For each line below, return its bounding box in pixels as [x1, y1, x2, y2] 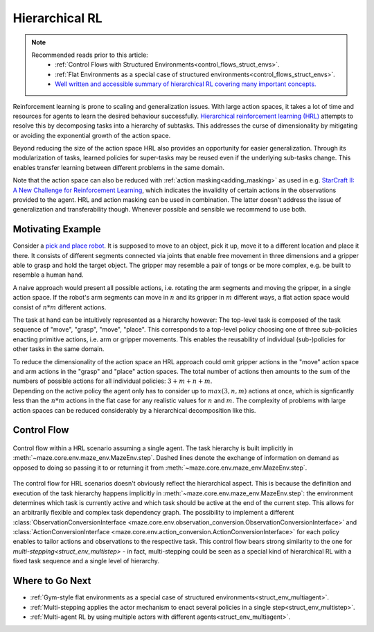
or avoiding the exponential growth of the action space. [12, 131, 171, 139]
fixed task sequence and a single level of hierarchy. [12, 557, 159, 565]
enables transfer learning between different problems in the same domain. [12, 163, 225, 171]
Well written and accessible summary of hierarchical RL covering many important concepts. [55, 80, 317, 88]
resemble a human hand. [12, 271, 84, 279]
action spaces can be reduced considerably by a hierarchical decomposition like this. [12, 406, 256, 414]
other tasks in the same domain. [12, 345, 105, 353]
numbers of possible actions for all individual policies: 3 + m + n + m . [12, 377, 213, 385]
